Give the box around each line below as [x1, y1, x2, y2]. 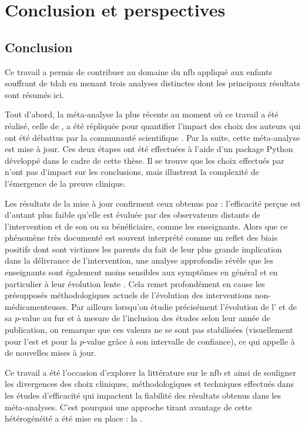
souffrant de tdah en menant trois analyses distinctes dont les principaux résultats [5, 77, 300, 89]
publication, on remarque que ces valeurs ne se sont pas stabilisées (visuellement [5, 323, 293, 336]
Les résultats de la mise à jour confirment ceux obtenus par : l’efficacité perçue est [5, 197, 301, 209]
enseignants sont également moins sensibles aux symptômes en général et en [5, 266, 278, 278]
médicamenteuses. [5, 300, 69, 312]
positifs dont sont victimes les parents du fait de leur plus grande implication [5, 242, 282, 255]
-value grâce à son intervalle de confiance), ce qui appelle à [83, 335, 295, 347]
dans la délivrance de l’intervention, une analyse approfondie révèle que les [5, 254, 273, 267]
